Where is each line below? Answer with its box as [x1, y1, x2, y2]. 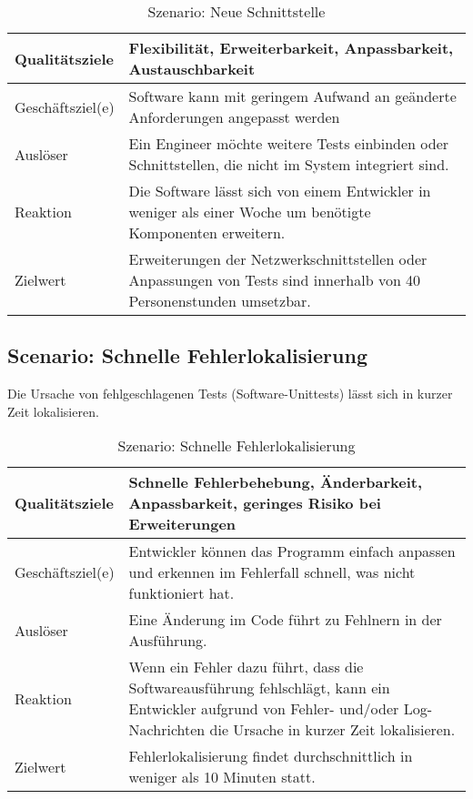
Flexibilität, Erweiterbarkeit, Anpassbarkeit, [128, 37, 454, 58]
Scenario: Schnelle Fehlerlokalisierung [7, 341, 367, 369]
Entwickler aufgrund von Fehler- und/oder [128, 698, 399, 720]
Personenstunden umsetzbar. [128, 290, 311, 311]
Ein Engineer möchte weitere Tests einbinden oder [128, 133, 449, 154]
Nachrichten [128, 719, 206, 741]
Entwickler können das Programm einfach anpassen [128, 541, 456, 562]
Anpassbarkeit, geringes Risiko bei [128, 492, 381, 514]
